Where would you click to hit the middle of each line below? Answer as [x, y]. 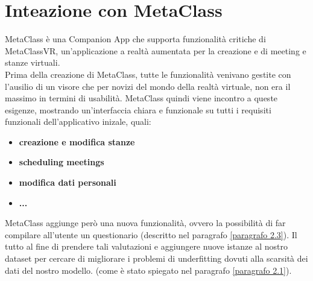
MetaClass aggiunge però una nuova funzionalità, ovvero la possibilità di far [145, 223]
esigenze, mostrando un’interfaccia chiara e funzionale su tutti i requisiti [138, 109]
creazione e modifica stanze [77, 141]
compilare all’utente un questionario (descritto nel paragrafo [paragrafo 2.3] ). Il [151, 234]
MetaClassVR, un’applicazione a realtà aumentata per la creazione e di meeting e [156, 50]
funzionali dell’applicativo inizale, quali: [78, 122]
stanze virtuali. [33, 62]
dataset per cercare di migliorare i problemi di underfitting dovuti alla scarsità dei [156, 258]
